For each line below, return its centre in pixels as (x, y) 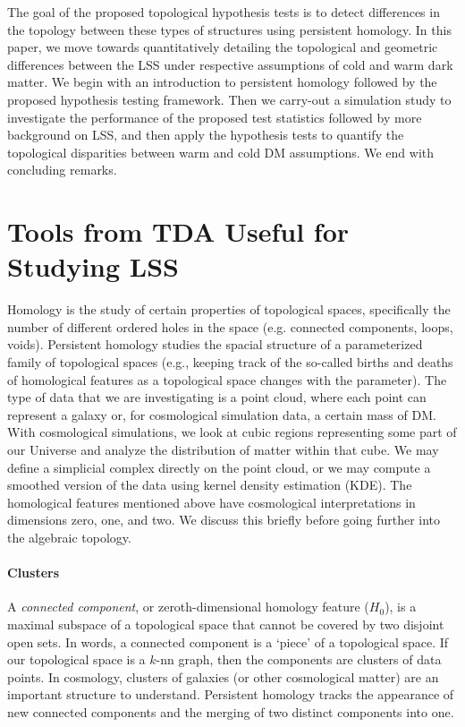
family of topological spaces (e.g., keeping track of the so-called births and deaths (230, 362)
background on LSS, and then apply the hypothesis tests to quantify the (206, 135)
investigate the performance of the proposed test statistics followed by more (215, 117)
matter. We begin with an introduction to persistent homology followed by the (222, 82)
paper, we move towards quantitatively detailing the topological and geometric (223, 47)
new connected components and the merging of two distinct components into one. (231, 711)
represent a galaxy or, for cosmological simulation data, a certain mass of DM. (222, 414)
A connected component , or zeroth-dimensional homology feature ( (188, 607)
